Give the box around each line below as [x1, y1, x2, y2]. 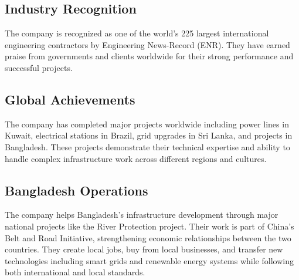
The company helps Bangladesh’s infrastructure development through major [5, 208, 278, 221]
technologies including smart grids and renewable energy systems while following [5, 254, 294, 266]
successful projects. [5, 61, 73, 73]
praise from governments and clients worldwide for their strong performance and [5, 50, 294, 62]
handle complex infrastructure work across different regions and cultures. [5, 152, 267, 164]
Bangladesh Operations [5, 181, 148, 199]
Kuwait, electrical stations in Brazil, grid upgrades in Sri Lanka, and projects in [5, 129, 293, 141]
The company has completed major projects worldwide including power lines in [5, 117, 289, 130]
